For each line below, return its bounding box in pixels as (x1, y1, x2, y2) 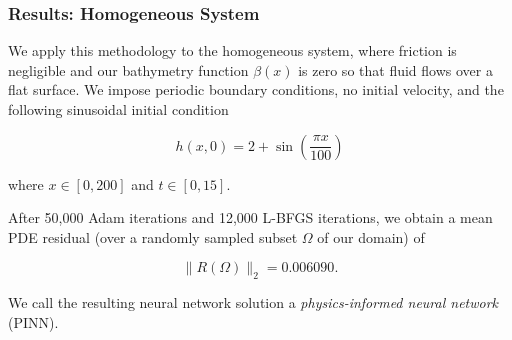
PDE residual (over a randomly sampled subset (8, 226, 298, 247)
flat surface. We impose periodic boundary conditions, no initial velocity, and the (8, 79, 504, 100)
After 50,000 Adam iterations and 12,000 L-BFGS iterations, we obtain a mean (8, 207, 493, 228)
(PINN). (8, 311, 59, 332)
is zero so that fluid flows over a (298, 59, 493, 80)
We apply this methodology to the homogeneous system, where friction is (8, 40, 457, 61)
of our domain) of (317, 226, 425, 247)
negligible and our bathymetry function (8, 59, 249, 80)
